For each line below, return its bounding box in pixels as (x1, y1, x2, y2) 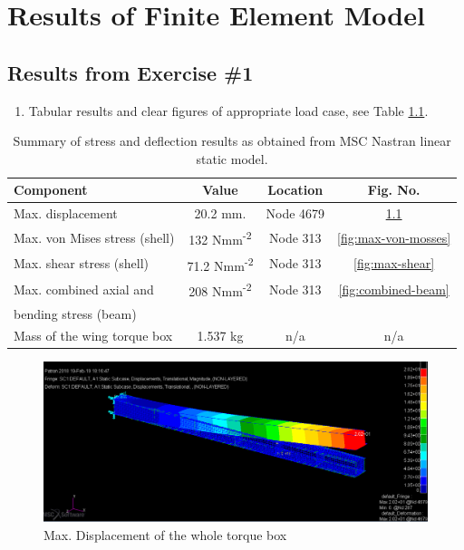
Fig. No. (367, 180, 420, 199)
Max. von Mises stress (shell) (14, 227, 175, 246)
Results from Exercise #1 (7, 58, 254, 86)
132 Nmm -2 (188, 227, 252, 248)
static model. (196, 149, 268, 168)
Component (14, 180, 88, 199)
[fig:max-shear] (353, 254, 435, 273)
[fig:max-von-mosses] (337, 227, 451, 246)
